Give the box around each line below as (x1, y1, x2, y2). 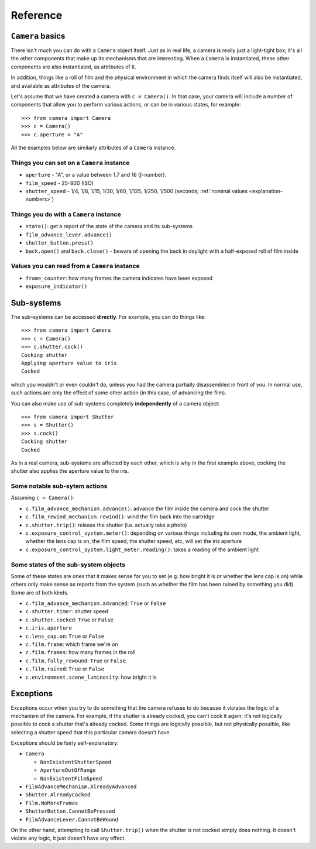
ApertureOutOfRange (40, 767, 96, 774)
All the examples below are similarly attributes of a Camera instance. (11, 144, 176, 151)
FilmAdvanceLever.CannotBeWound (25, 816, 118, 823)
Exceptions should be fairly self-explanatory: (11, 740, 119, 747)
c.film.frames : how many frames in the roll (25, 649, 136, 656)
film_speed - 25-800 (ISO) (25, 179, 94, 187)
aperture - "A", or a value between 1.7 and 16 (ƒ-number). (25, 171, 167, 178)
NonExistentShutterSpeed (40, 758, 111, 765)
